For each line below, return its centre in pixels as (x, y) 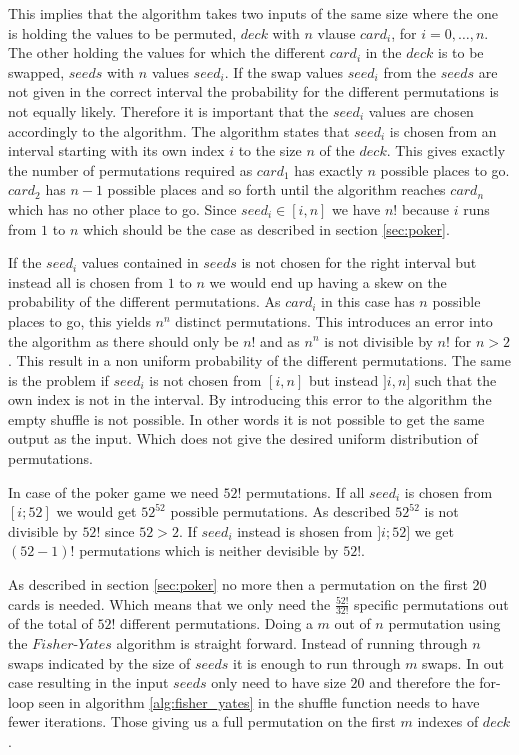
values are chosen (421, 110)
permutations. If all (305, 491)
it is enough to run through (317, 662)
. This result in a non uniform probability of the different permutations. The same (259, 360)
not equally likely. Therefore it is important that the (168, 110)
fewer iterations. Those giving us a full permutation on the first (202, 721)
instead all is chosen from (86, 281)
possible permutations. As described (280, 511)
